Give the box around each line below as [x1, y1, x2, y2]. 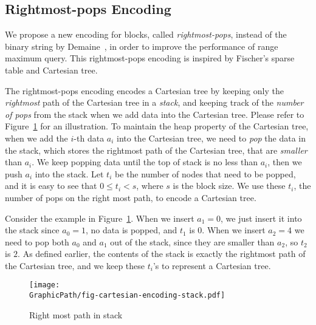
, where [136, 179, 163, 192]
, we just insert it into [221, 211, 302, 224]
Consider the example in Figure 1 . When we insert [5, 211, 194, 224]
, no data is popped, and [85, 224, 177, 236]
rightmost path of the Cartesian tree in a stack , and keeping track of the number [5, 96, 304, 109]
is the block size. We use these [173, 179, 286, 192]
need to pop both [5, 235, 69, 248]
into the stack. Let [35, 167, 104, 180]
